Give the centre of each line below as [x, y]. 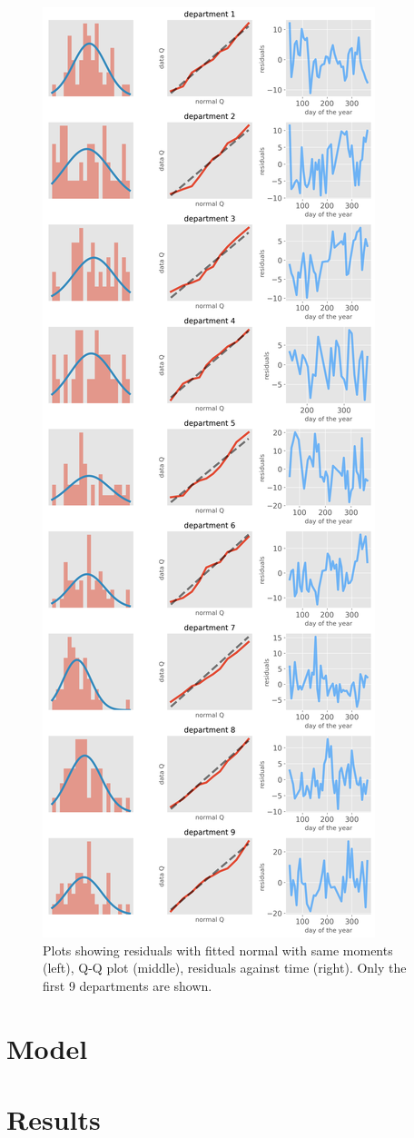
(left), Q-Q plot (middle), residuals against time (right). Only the [225, 968]
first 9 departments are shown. [128, 985]
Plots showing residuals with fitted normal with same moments [218, 950]
